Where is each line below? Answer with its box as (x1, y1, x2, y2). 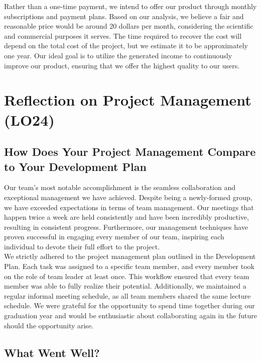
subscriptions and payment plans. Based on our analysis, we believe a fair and (4, 11, 244, 21)
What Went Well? (4, 344, 100, 360)
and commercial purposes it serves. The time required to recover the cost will (4, 30, 242, 41)
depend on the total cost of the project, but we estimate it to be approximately (4, 40, 248, 51)
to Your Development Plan (4, 158, 147, 174)
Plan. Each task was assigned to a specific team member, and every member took (4, 261, 254, 272)
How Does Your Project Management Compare (4, 144, 256, 159)
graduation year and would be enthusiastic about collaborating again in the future (4, 310, 257, 321)
